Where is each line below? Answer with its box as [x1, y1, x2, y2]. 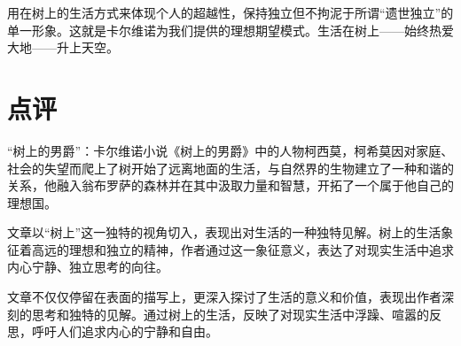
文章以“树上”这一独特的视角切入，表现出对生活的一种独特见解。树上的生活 [7, 223, 441, 242]
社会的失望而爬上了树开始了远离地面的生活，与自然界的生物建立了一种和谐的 [7, 158, 454, 177]
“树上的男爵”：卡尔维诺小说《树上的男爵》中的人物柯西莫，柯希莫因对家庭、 [7, 141, 454, 159]
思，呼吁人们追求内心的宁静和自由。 [7, 322, 218, 341]
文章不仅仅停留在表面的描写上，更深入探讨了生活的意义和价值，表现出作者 [7, 288, 441, 306]
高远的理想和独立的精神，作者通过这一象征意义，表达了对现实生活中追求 [31, 240, 454, 258]
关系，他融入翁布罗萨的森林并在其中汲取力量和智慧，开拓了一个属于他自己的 [7, 176, 454, 195]
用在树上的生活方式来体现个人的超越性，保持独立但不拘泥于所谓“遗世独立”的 [7, 4, 454, 21]
